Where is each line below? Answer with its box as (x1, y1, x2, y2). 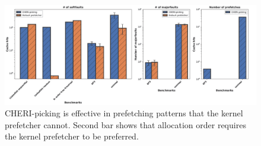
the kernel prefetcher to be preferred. (5, 130, 139, 142)
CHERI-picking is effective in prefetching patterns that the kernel (5, 107, 243, 119)
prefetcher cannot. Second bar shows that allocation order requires (5, 118, 246, 131)
